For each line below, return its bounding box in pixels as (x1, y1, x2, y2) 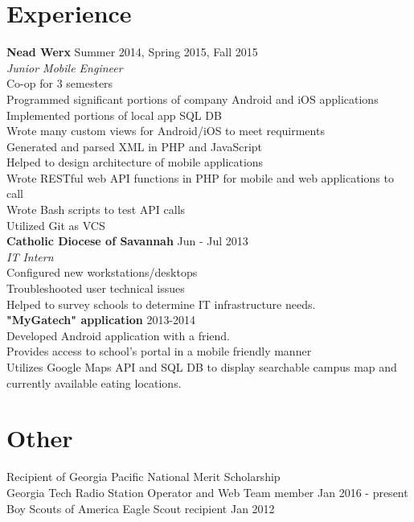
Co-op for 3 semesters (6, 75, 113, 92)
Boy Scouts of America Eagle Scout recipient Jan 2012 (6, 499, 275, 516)
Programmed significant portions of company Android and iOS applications (6, 90, 379, 107)
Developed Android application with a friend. (6, 327, 230, 343)
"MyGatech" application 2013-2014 (6, 311, 196, 328)
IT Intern (6, 248, 54, 265)
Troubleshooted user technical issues (6, 280, 185, 297)
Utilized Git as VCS (6, 216, 105, 233)
